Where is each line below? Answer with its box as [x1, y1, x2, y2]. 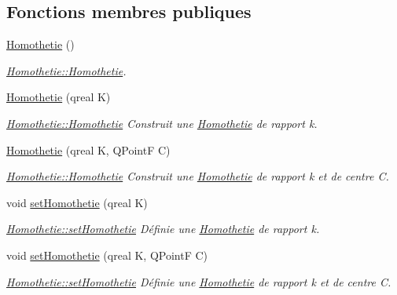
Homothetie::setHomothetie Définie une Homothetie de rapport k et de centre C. [6, 273, 391, 290]
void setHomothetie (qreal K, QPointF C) [6, 246, 208, 263]
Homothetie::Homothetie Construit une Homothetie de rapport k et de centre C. [6, 168, 389, 184]
